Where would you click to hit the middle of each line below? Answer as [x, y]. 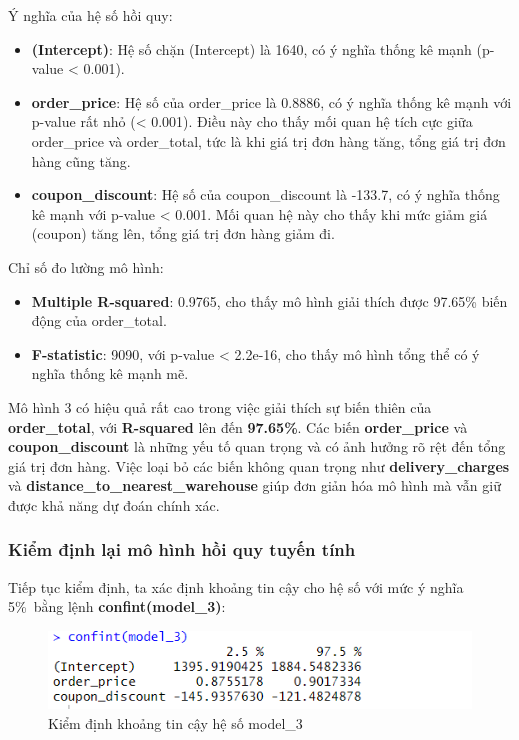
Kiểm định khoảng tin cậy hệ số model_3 [175, 722]
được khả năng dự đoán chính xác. [114, 504]
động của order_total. [99, 320]
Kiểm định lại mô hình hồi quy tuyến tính [182, 549]
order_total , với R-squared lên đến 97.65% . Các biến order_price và [238, 426]
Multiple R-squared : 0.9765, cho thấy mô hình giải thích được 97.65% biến [269, 300]
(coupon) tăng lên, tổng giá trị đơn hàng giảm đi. [183, 233]
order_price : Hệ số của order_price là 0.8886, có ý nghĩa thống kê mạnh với [271, 101]
